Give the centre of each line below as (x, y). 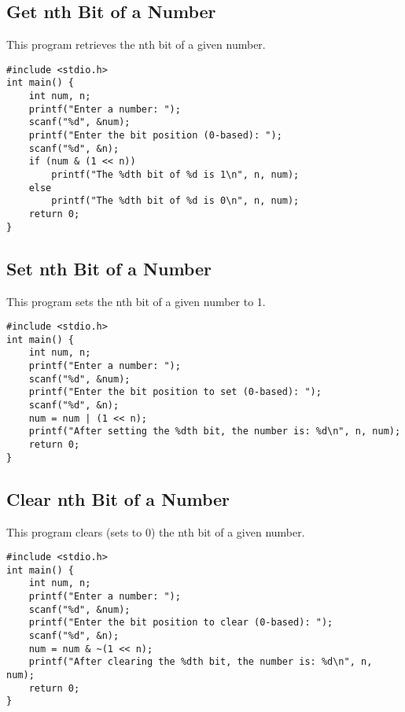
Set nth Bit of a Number (109, 268)
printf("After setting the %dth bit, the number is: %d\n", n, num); (215, 432)
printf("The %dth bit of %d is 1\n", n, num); (175, 175)
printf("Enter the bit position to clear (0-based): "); (181, 623)
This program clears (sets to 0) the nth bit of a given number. (156, 531)
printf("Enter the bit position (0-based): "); (155, 136)
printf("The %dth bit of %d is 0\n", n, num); (175, 201)
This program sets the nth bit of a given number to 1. (136, 301)
